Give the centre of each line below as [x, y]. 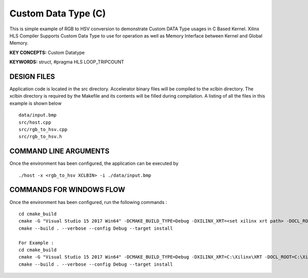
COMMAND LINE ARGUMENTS [60, 151]
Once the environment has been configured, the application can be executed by [94, 163]
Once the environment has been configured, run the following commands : [88, 202]
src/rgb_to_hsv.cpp [43, 129]
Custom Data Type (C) [58, 13]
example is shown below [35, 103]
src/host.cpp [35, 122]
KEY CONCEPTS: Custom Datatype [47, 52]
